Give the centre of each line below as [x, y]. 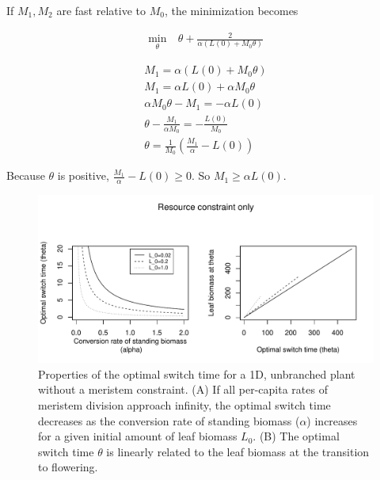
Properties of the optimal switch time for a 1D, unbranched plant [197, 373]
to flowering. [68, 467]
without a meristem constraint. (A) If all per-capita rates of [183, 389]
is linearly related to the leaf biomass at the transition [238, 451]
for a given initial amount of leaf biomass [138, 436]
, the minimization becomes [231, 10]
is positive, [83, 175]
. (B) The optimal [296, 436]
